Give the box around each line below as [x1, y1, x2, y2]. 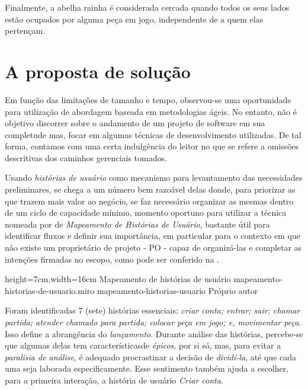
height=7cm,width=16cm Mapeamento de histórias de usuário [5, 273, 231, 285]
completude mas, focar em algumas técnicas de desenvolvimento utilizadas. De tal [5, 128, 301, 140]
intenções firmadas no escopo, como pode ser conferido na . [5, 252, 220, 265]
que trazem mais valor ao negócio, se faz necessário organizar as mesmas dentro [5, 194, 294, 207]
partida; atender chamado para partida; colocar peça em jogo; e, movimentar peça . [5, 316, 301, 328]
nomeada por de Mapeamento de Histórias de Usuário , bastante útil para [5, 218, 270, 230]
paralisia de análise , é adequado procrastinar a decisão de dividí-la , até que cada [5, 350, 297, 363]
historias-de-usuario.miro [5, 284, 95, 296]
